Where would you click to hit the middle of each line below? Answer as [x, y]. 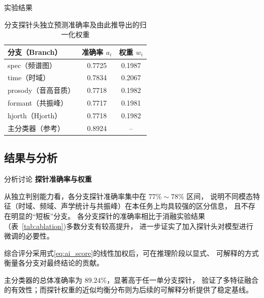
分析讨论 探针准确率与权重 [48, 179]
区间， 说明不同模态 [220, 196]
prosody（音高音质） [41, 90]
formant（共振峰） [38, 103]
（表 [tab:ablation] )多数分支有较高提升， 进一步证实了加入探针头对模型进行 [129, 226]
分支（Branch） [35, 52]
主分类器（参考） [36, 128]
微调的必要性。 [29, 236]
